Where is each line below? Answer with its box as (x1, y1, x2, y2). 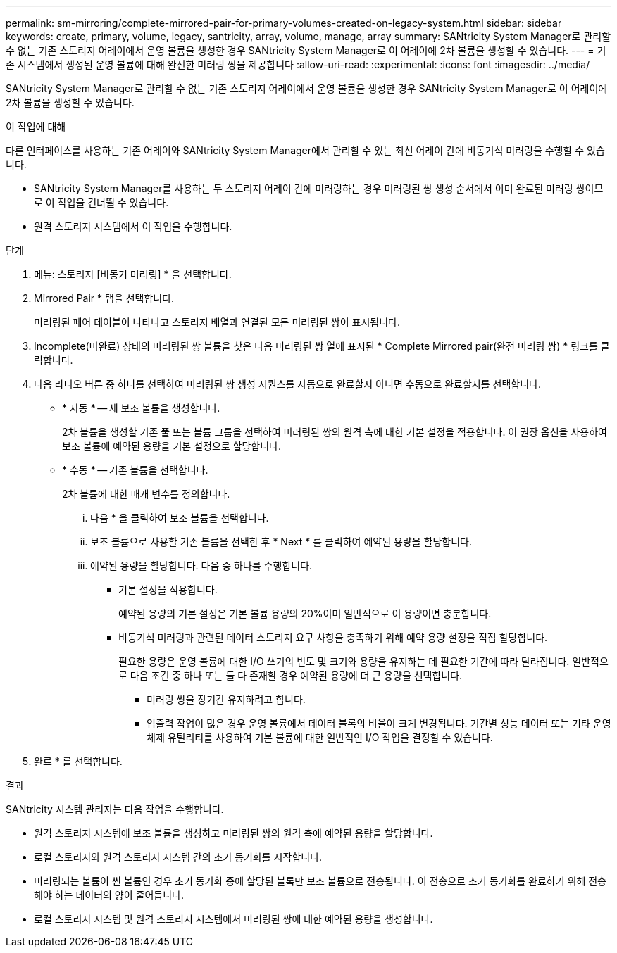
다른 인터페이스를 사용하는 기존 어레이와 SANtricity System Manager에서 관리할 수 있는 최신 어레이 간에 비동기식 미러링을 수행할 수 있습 (6, 144, 605, 156)
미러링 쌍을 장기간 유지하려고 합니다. (147, 693, 306, 705)
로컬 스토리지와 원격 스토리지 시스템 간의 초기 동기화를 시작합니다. (34, 851, 323, 863)
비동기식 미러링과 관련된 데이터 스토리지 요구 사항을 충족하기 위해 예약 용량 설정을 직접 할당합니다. (118, 631, 548, 643)
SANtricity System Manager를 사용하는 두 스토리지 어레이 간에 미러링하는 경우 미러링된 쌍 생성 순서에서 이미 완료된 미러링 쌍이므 (34, 182, 604, 194)
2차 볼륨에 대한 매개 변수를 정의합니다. (62, 488, 230, 500)
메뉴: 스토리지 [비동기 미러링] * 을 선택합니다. (34, 268, 232, 280)
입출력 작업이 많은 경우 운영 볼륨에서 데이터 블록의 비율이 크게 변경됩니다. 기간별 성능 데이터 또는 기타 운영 (147, 717, 611, 729)
